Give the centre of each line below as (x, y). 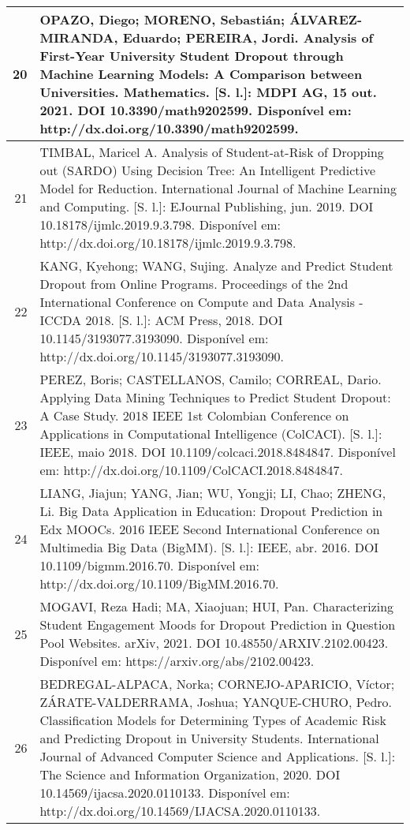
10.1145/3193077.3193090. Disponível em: (154, 338)
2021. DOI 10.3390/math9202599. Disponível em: (196, 110)
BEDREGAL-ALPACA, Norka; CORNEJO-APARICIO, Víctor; (217, 684)
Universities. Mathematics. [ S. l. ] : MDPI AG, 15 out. (208, 92)
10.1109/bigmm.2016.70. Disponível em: (149, 565)
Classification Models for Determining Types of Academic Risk (213, 720)
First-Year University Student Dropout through (192, 56)
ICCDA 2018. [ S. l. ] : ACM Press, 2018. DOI (161, 320)
